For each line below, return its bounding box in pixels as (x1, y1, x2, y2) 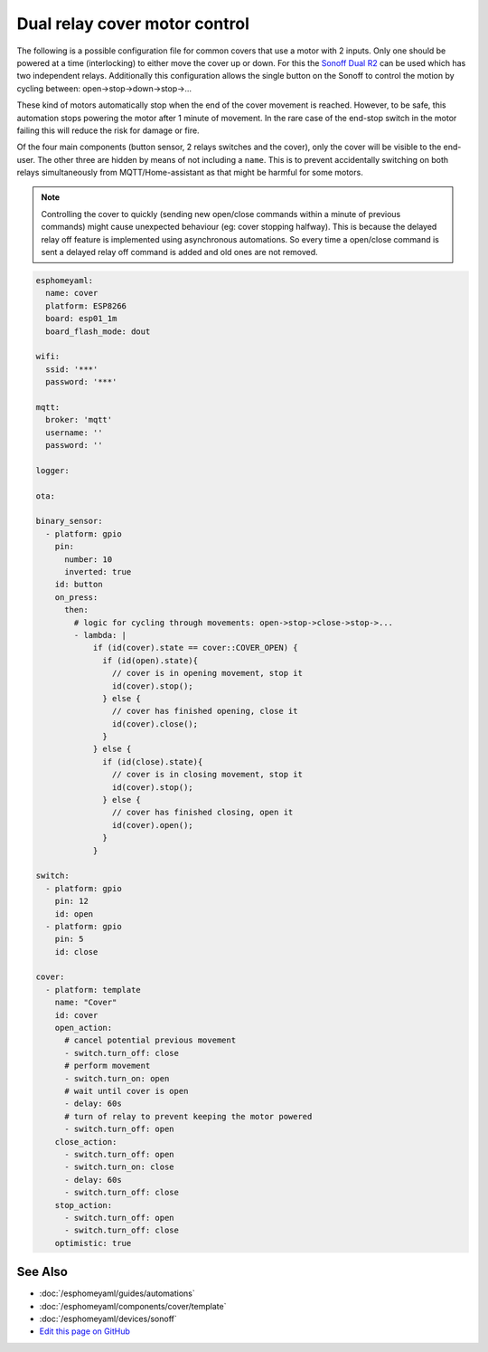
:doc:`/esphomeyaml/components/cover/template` (39, 1300, 227, 1311)
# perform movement (64, 1061, 151, 1071)
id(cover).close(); (111, 719, 199, 728)
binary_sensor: (35, 516, 103, 527)
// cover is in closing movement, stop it (111, 769, 303, 780)
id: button (54, 579, 103, 590)
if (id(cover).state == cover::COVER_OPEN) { (92, 643, 298, 653)
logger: (35, 465, 70, 475)
